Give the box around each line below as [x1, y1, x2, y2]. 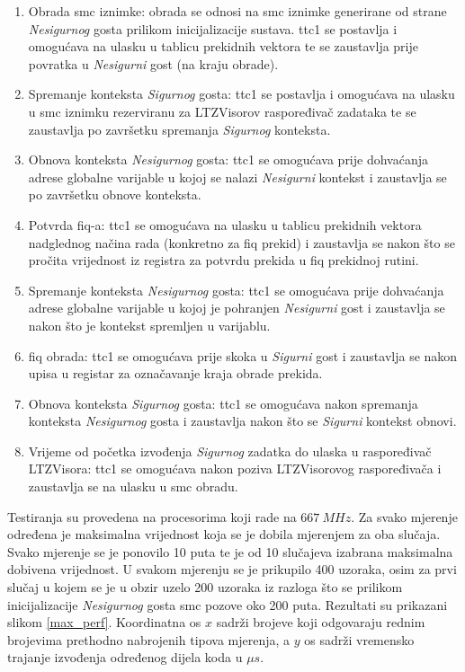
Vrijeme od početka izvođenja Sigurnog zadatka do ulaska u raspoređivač [28, 441, 432, 460]
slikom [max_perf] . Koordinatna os [7, 613, 201, 632]
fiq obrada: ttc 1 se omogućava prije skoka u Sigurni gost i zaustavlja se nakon [28, 346, 458, 365]
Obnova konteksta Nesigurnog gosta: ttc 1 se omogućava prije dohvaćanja [28, 150, 428, 169]
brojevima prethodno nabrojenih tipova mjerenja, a [7, 630, 291, 649]
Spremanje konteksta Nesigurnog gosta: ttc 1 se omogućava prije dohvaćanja [28, 280, 444, 299]
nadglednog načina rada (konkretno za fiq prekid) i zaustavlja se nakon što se [28, 233, 455, 252]
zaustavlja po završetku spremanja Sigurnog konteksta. [28, 119, 331, 138]
